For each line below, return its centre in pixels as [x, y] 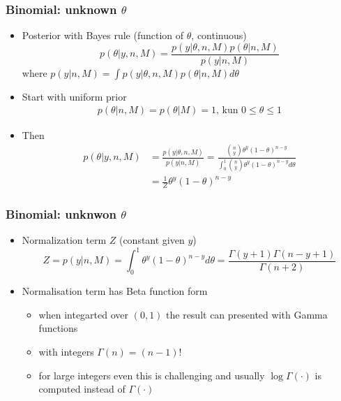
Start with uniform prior [74, 96]
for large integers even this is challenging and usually [152, 375]
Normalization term [64, 240]
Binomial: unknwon [61, 214]
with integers [66, 352]
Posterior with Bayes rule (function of [103, 35]
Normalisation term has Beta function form [115, 291]
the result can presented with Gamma [247, 314]
